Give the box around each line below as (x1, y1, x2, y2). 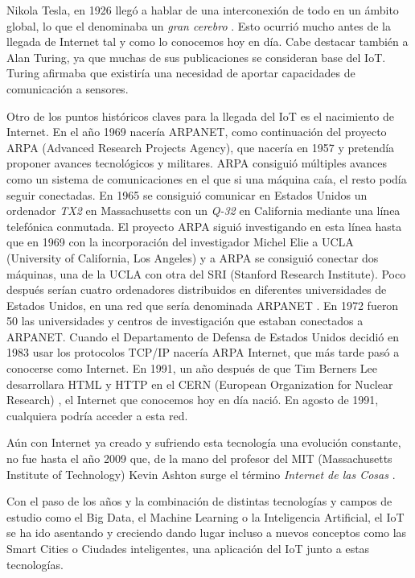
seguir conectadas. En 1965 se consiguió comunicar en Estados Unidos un (6, 186, 368, 203)
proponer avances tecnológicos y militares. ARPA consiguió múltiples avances (6, 155, 388, 171)
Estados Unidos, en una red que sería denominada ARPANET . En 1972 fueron (6, 296, 399, 313)
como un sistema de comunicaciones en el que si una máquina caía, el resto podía (6, 170, 407, 187)
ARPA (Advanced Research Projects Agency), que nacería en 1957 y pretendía (6, 138, 395, 155)
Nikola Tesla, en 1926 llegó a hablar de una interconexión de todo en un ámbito (6, 2, 399, 18)
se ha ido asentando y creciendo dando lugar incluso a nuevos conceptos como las (6, 524, 407, 541)
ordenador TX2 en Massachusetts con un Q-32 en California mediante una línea (6, 202, 401, 219)
